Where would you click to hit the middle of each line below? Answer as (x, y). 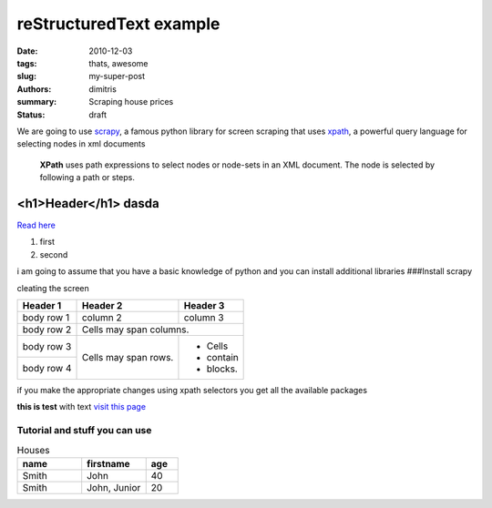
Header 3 (204, 305)
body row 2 (47, 330)
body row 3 (47, 346)
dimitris (103, 89)
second (54, 254)
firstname (109, 463)
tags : (27, 63)
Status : (31, 115)
